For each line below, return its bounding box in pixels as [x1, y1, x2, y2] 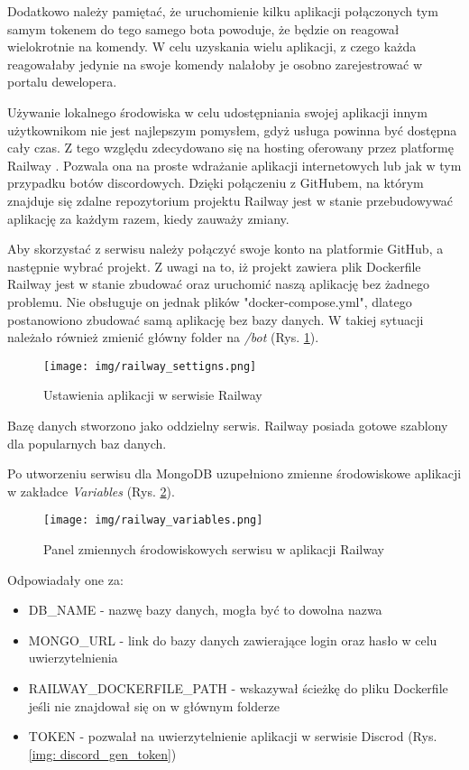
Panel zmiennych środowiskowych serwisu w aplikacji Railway [43, 539, 384, 558]
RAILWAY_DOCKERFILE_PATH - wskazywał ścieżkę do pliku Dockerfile [28, 678, 448, 697]
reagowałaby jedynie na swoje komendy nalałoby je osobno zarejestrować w [7, 54, 423, 73]
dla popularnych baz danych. [7, 433, 167, 452]
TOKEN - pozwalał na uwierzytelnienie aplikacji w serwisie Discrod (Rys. [28, 727, 437, 746]
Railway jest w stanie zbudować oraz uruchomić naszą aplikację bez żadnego [7, 274, 429, 293]
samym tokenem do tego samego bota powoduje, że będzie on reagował [7, 19, 400, 38]
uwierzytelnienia [28, 648, 118, 667]
